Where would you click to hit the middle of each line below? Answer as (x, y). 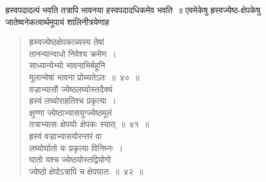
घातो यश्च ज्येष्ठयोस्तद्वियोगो (70, 159)
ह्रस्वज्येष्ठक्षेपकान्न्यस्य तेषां (66, 42)
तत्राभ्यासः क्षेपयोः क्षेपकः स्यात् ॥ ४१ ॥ (89, 124)
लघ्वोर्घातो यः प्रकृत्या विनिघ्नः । (76, 147)
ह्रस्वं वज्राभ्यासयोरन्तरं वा (65, 135)
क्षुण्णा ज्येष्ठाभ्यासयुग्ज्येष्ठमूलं (70, 112)
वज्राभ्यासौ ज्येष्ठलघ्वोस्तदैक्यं (71, 89)
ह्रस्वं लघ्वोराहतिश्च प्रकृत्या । (72, 101)
